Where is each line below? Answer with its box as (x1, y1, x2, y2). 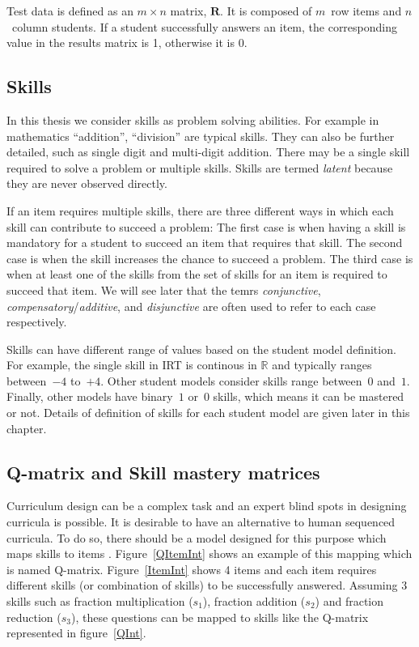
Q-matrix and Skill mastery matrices (6, 459, 320, 484)
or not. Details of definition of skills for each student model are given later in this (6, 404, 410, 421)
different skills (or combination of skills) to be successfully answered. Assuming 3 (6, 577, 408, 594)
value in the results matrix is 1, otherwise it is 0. (6, 34, 248, 51)
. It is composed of (220, 2, 312, 19)
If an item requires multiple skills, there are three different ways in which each (6, 202, 394, 219)
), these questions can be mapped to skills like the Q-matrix (70, 608, 369, 625)
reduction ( (6, 608, 61, 625)
